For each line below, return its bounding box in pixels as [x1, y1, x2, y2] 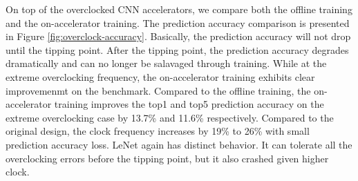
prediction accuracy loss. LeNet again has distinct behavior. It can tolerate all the [6, 137, 352, 151]
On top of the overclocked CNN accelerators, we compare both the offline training [6, 2, 352, 16]
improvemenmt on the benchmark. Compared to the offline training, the [6, 83, 311, 97]
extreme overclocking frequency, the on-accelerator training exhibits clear [6, 69, 315, 84]
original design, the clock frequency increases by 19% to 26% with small [6, 124, 310, 138]
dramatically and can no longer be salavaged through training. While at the [6, 56, 327, 70]
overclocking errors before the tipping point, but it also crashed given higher [6, 151, 329, 165]
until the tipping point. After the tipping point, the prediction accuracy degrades [6, 42, 349, 57]
